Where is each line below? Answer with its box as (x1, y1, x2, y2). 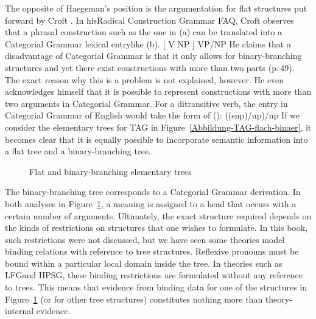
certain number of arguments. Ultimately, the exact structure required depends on (5, 209, 312, 222)
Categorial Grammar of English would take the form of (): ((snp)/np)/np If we (5, 109, 300, 122)
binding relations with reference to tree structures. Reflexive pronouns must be (5, 245, 299, 258)
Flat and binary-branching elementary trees (29, 165, 192, 177)
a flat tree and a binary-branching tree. (5, 145, 151, 157)
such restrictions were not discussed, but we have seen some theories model (5, 233, 285, 245)
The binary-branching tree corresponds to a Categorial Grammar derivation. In (5, 185, 301, 198)
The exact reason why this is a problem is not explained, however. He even (5, 73, 284, 86)
